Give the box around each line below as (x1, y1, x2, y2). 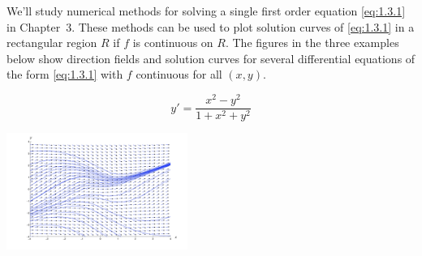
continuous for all (136, 66, 222, 83)
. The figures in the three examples (225, 34, 399, 51)
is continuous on (132, 34, 213, 51)
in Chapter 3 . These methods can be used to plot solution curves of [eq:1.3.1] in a (6, 18, 415, 35)
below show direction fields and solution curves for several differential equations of (6, 49, 416, 66)
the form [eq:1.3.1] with (6, 66, 123, 83)
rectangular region (6, 34, 97, 51)
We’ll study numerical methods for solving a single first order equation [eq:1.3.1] (6, 2, 406, 19)
